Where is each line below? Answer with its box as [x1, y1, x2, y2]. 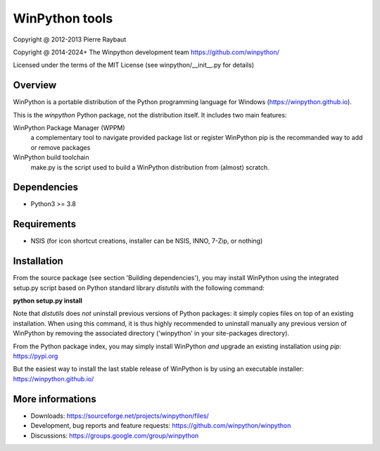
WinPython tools [13, 11, 113, 26]
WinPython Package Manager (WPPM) [13, 124, 126, 132]
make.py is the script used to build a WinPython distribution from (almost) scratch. [30, 163, 270, 172]
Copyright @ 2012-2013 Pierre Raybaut [13, 35, 127, 44]
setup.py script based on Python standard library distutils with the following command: [13, 284, 265, 292]
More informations [13, 393, 96, 405]
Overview [13, 80, 57, 91]
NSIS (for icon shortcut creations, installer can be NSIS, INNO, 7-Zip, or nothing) [30, 236, 263, 246]
